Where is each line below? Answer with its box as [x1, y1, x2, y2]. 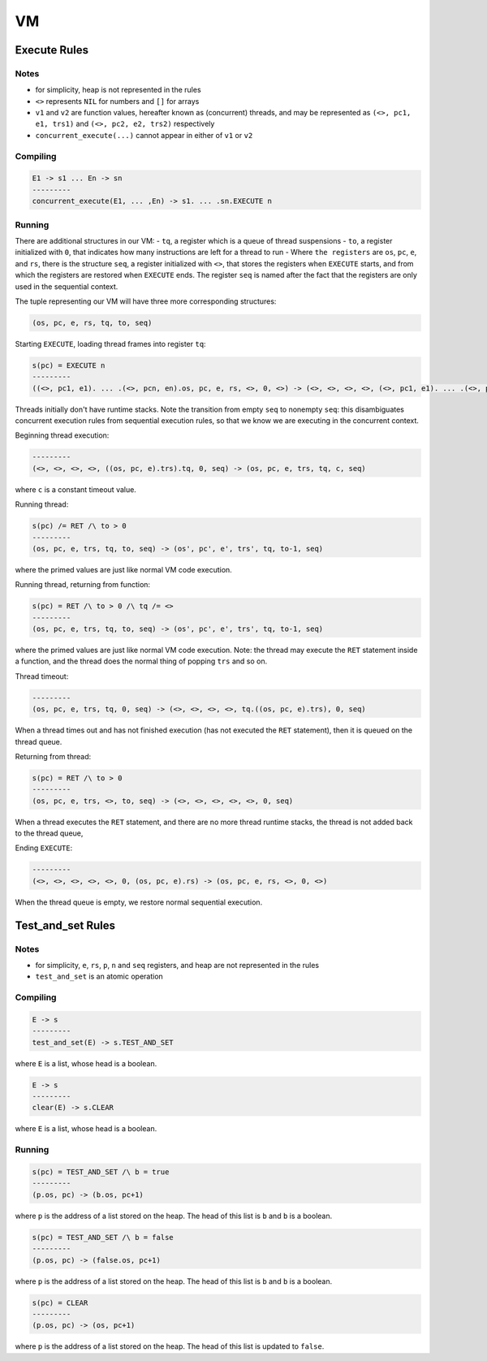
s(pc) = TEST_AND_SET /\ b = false [32, 1233, 174, 1242]
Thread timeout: [15, 671, 69, 681]
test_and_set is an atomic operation [35, 971, 164, 982]
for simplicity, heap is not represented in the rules [35, 85, 202, 95]
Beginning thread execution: [15, 430, 110, 440]
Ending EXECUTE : [15, 843, 73, 853]
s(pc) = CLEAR [32, 1298, 88, 1307]
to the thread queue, [15, 828, 84, 838]
